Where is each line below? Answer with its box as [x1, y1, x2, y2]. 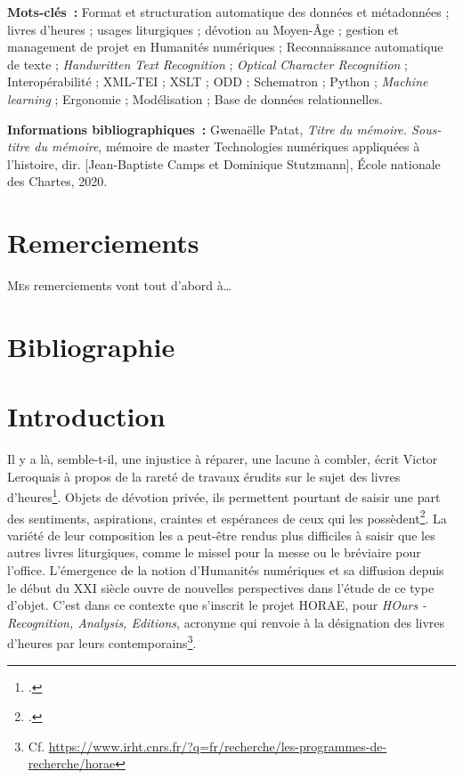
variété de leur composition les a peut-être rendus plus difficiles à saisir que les [7, 525, 435, 544]
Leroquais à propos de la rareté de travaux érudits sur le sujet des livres [7, 467, 401, 485]
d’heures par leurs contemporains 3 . [7, 631, 197, 653]
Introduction [7, 398, 166, 434]
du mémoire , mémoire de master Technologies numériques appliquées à [34, 137, 420, 156]
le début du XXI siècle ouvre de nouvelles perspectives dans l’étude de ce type [7, 578, 435, 596]
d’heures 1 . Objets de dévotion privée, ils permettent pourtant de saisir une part [7, 485, 441, 506]
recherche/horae [28, 754, 116, 773]
